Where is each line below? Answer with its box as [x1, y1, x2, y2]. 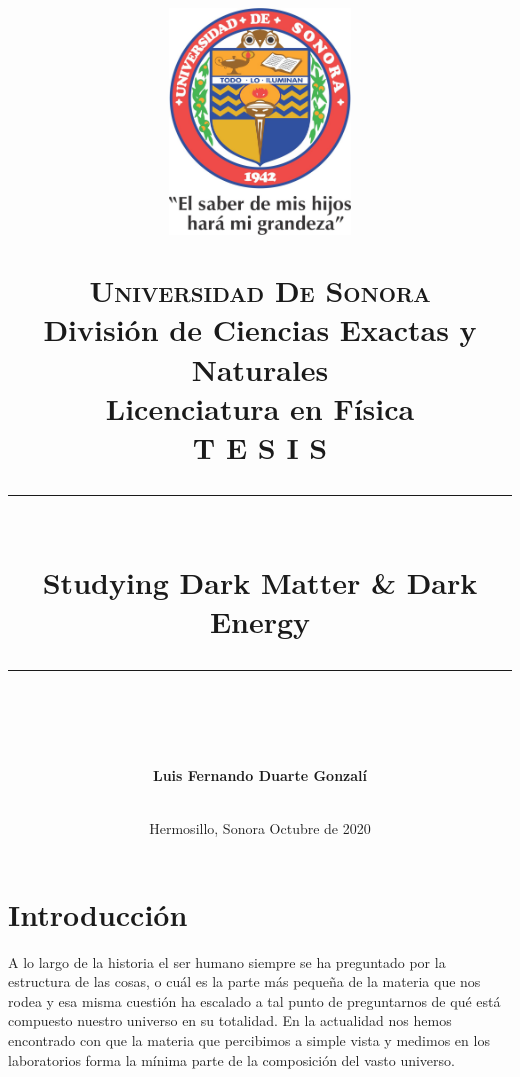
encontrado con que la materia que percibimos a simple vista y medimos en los [8, 1029, 490, 1050]
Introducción [8, 893, 188, 934]
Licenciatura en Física [105, 387, 415, 428]
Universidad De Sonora [89, 270, 431, 311]
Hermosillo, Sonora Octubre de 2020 [149, 818, 371, 839]
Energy [209, 601, 311, 642]
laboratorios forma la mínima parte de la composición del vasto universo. [8, 1049, 455, 1070]
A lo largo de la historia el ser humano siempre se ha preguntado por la [8, 951, 446, 972]
